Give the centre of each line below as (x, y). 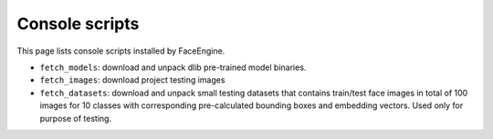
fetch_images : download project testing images (132, 80)
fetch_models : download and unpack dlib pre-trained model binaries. (173, 67)
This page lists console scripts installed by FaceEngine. (121, 51)
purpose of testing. (76, 118)
